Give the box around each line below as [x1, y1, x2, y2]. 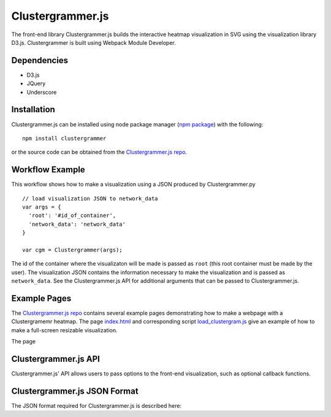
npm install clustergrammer [22, 135, 107, 142]
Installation [11, 104, 55, 115]
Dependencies [11, 55, 69, 66]
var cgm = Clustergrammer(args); [22, 246, 123, 253]
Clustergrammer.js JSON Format [11, 386, 139, 396]
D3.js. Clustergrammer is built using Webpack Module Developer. [11, 39, 176, 46]
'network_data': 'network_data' [28, 221, 126, 228]
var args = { [22, 204, 61, 210]
